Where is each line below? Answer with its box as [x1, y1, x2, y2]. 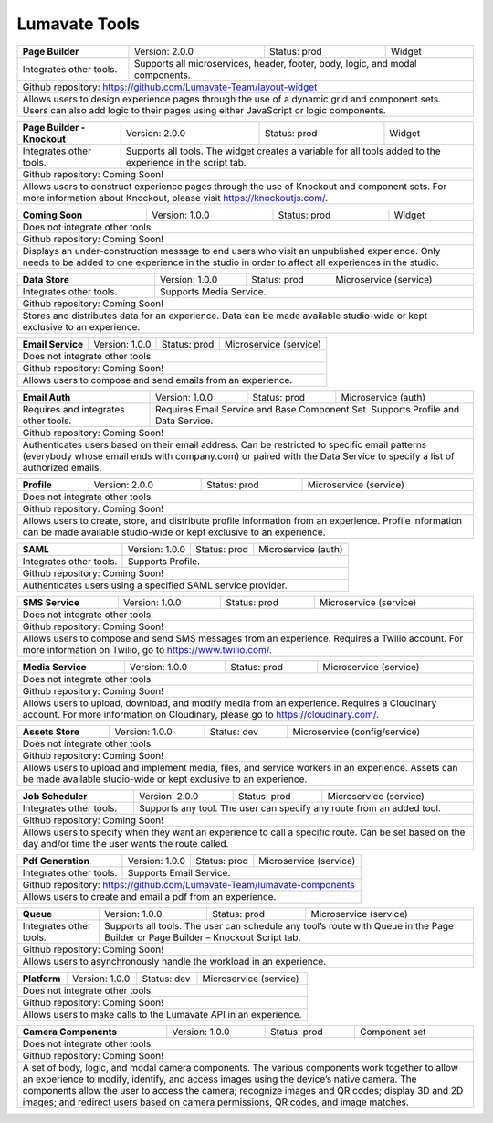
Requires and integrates [22, 402, 125, 415]
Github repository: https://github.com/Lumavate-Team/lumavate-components [22, 878, 355, 891]
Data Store [22, 273, 70, 285]
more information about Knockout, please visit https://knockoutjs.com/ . [22, 191, 329, 204]
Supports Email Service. [127, 866, 231, 879]
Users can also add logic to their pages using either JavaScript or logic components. [22, 103, 386, 116]
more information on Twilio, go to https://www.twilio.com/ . [22, 643, 273, 656]
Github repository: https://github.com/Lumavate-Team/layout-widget [22, 80, 318, 93]
